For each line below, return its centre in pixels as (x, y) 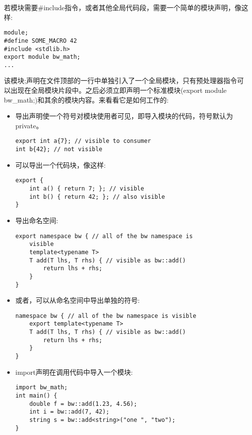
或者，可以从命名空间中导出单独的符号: (77, 300)
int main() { (36, 395)
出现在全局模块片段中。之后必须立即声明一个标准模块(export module (118, 90)
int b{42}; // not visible (59, 149)
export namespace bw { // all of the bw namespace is (104, 236)
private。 (29, 125)
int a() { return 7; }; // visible (87, 189)
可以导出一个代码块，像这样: (60, 165)
